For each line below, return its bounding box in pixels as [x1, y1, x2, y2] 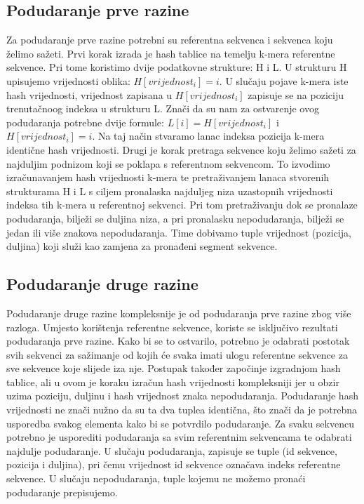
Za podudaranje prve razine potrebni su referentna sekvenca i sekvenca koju [6, 32, 333, 47]
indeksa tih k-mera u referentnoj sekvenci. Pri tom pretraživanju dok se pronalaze [6, 197, 358, 212]
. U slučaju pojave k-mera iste [219, 73, 349, 88]
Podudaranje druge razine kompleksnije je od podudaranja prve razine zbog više [6, 305, 351, 320]
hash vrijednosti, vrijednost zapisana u [6, 87, 173, 102]
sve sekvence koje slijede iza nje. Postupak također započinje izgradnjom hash [6, 361, 341, 376]
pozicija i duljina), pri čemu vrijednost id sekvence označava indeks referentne [6, 457, 341, 472]
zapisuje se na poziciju [248, 87, 344, 102]
